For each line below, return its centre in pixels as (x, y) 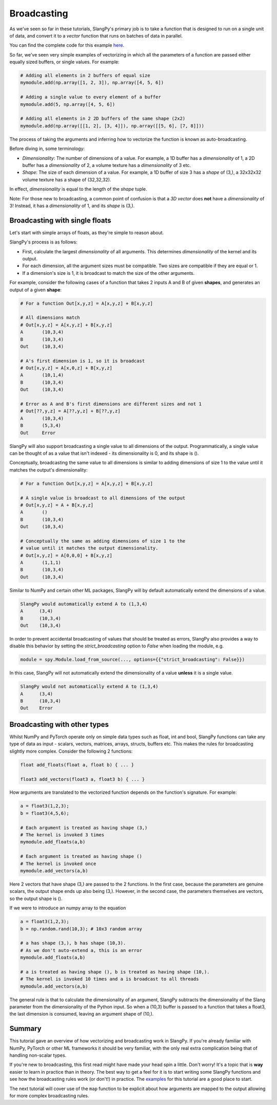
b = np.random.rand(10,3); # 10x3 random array (81, 929)
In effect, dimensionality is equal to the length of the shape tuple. (78, 189)
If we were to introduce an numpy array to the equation (68, 908)
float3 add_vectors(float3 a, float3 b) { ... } (83, 779)
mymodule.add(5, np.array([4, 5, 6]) (68, 104)
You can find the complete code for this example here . (67, 45)
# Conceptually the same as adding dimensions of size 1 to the (103, 541)
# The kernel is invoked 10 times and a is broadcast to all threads (110, 979)
